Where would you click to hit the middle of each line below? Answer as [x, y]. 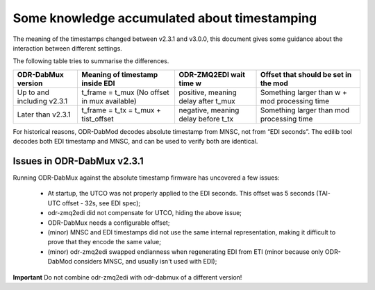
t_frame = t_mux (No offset [125, 92]
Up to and [33, 92]
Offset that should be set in [306, 74]
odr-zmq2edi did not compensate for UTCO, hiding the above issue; [145, 213]
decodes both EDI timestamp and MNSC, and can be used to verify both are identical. [135, 142]
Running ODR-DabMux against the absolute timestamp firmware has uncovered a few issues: [146, 178]
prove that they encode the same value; [105, 242]
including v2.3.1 [42, 101]
